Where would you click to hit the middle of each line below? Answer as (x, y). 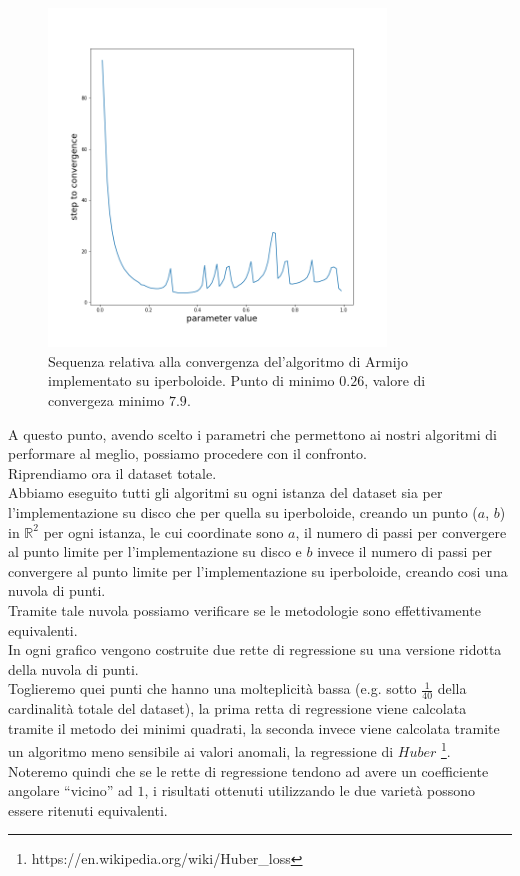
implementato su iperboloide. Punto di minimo (191, 380)
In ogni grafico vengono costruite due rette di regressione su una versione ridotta (255, 649)
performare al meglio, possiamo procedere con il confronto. (187, 453)
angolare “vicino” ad (70, 790)
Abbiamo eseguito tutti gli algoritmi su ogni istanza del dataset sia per (225, 492)
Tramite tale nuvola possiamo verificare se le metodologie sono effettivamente (244, 609)
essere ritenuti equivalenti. (88, 809)
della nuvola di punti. (73, 668)
